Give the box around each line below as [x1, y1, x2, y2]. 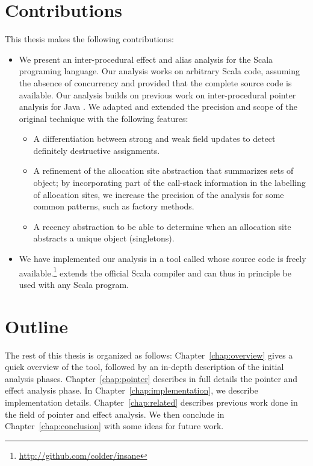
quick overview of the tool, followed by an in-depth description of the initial [5, 360, 284, 373]
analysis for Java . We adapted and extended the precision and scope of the [19, 100, 298, 113]
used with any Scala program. [19, 278, 129, 290]
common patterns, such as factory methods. [33, 200, 194, 212]
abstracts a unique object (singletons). [33, 232, 175, 244]
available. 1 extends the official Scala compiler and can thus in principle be [19, 264, 291, 279]
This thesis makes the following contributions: [5, 33, 174, 45]
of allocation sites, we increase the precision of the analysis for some [33, 188, 284, 200]
